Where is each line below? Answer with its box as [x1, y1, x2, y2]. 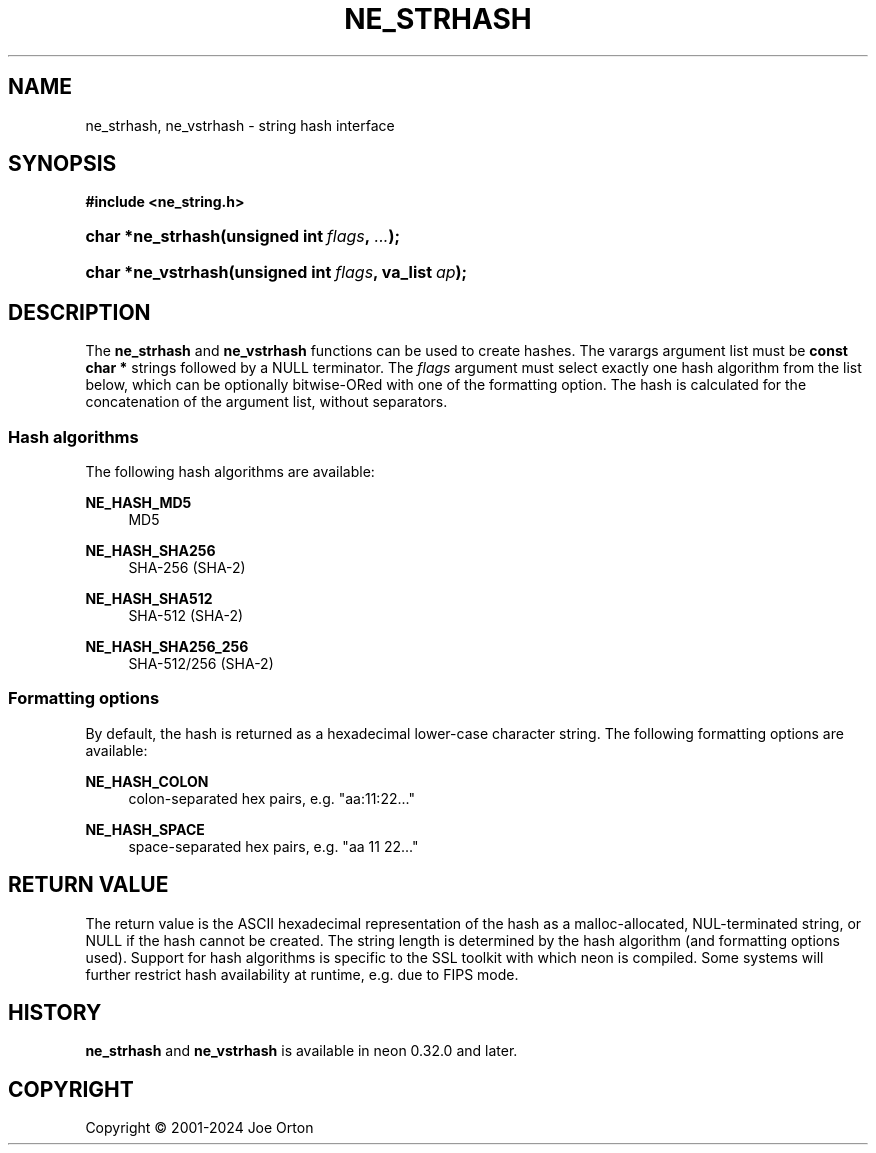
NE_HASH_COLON [85, 772, 209, 790]
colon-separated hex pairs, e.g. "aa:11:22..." [128, 789, 415, 807]
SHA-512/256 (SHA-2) [128, 655, 274, 673]
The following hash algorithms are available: [85, 463, 375, 481]
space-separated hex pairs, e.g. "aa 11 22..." [128, 837, 419, 855]
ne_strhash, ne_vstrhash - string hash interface [85, 116, 395, 134]
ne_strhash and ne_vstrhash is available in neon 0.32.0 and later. [85, 1042, 518, 1060]
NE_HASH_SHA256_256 [85, 638, 249, 656]
